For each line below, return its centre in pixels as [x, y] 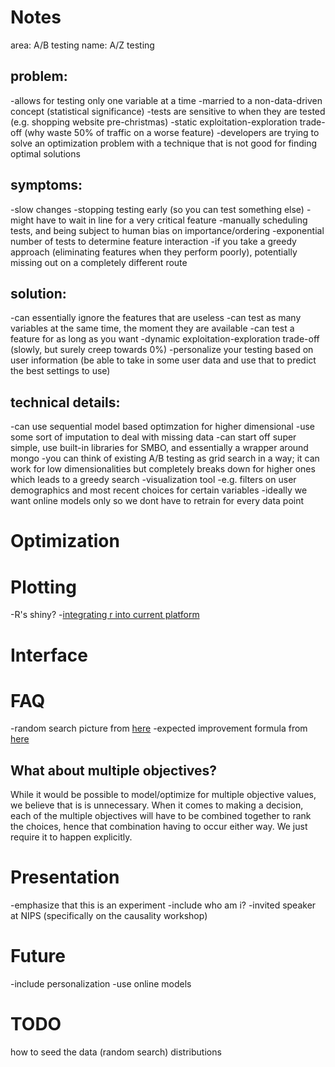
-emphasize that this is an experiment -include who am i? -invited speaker [163, 905]
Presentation [65, 877]
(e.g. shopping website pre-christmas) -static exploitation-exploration [154, 122]
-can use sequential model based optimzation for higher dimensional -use [162, 427]
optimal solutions [45, 153]
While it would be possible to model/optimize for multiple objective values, [163, 795]
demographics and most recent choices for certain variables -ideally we [159, 490]
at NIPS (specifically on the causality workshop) [109, 916]
